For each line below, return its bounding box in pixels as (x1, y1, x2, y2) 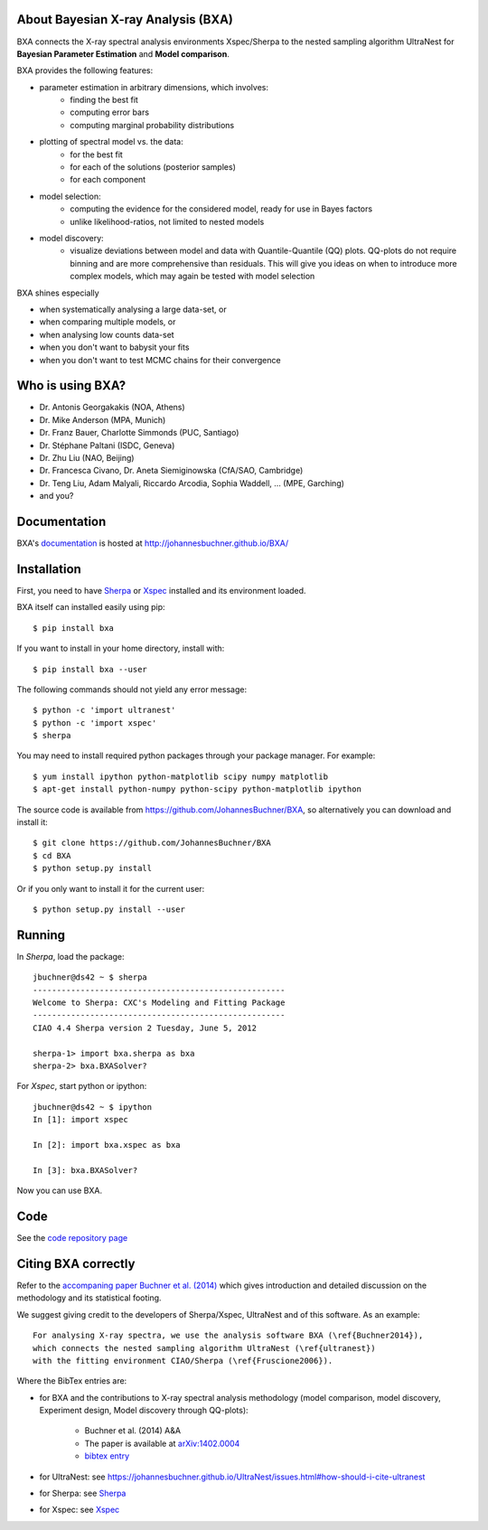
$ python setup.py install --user (33, 904, 185, 915)
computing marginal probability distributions (70, 119, 235, 130)
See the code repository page (16, 1233, 128, 1244)
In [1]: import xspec (33, 1114, 128, 1125)
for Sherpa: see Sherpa (39, 1488, 127, 1499)
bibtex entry (84, 1450, 130, 1461)
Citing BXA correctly (16, 1256, 136, 1272)
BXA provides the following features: (16, 65, 154, 76)
